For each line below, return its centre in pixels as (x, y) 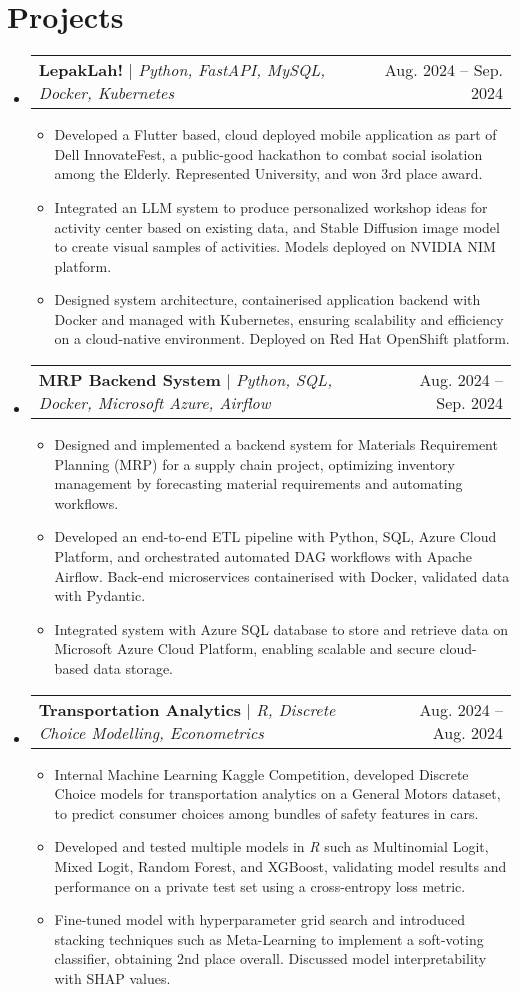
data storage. (133, 668)
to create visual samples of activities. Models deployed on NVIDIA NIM (275, 246)
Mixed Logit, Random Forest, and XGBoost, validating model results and (280, 865)
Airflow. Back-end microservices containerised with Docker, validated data (282, 575)
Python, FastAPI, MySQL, (232, 70)
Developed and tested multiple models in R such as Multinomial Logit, (271, 846)
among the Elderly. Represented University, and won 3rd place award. (268, 173)
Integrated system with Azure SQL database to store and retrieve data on (281, 628)
